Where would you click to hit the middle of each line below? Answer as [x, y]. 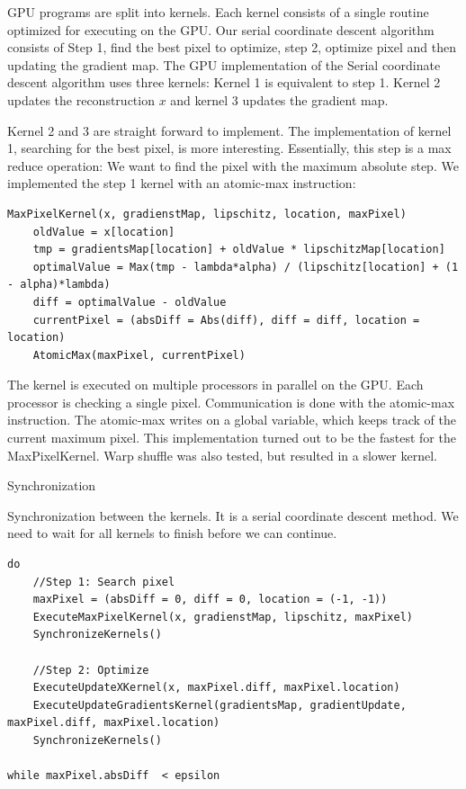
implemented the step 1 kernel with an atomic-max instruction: [182, 183]
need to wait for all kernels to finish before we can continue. [172, 533]
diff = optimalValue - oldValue [130, 302]
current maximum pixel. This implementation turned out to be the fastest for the [232, 438]
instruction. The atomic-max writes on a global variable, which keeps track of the [232, 420]
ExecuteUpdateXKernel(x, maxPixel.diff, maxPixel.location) [216, 688]
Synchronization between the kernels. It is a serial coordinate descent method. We [233, 515]
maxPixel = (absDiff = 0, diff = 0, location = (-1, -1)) [210, 600]
